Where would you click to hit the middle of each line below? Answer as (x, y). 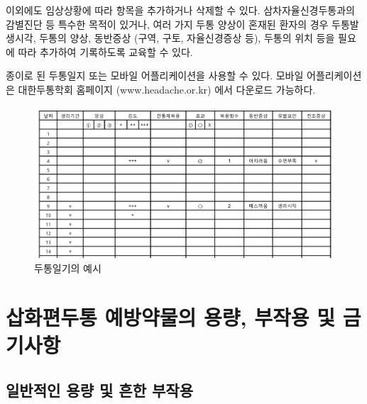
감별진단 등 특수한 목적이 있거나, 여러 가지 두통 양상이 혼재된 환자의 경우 (167, 24)
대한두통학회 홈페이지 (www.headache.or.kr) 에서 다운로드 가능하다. (167, 89)
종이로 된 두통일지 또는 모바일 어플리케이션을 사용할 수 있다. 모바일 (155, 75)
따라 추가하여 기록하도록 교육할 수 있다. (105, 51)
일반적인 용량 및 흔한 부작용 (100, 389)
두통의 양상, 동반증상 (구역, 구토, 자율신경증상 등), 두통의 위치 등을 (187, 38)
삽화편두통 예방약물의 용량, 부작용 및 (170, 316)
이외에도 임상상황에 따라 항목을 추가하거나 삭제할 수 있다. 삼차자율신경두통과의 (180, 10)
